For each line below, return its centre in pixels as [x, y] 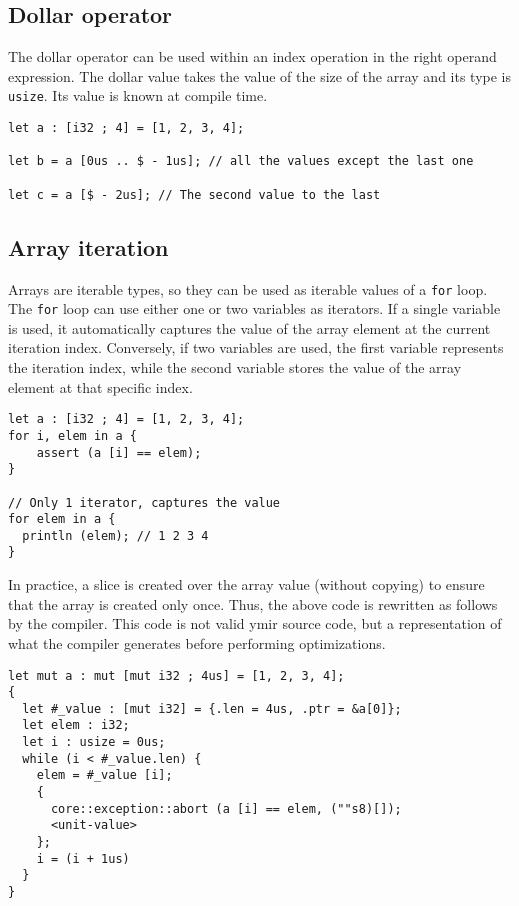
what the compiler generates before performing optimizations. [197, 642]
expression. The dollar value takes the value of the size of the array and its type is [260, 75]
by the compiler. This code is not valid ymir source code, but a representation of [255, 623]
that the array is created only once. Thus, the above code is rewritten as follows [253, 603]
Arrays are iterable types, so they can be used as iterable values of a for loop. [248, 288]
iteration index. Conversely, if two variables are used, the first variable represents [256, 347]
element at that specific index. [100, 386]
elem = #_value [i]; [104, 775]
